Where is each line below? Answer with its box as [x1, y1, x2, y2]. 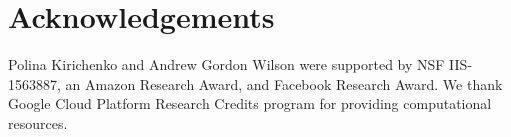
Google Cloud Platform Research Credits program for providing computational [8, 93, 492, 114]
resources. [8, 112, 68, 133]
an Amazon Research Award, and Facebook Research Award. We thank [65, 73, 503, 94]
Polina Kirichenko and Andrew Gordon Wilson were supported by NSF [8, 54, 445, 75]
